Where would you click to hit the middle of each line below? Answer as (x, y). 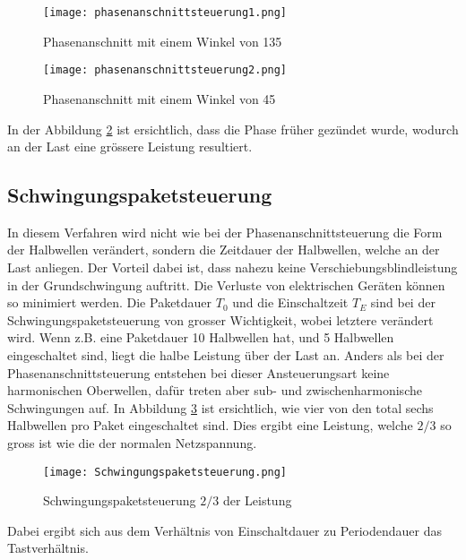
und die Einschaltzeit (290, 302)
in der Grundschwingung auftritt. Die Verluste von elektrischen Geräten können (226, 284)
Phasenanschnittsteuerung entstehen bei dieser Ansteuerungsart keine (198, 372)
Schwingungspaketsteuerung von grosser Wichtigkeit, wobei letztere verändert (220, 319)
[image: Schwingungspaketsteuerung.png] (165, 472)
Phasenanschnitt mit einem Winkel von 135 (163, 41)
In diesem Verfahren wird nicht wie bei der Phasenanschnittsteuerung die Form (225, 232)
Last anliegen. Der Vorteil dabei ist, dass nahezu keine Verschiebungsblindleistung (233, 267)
